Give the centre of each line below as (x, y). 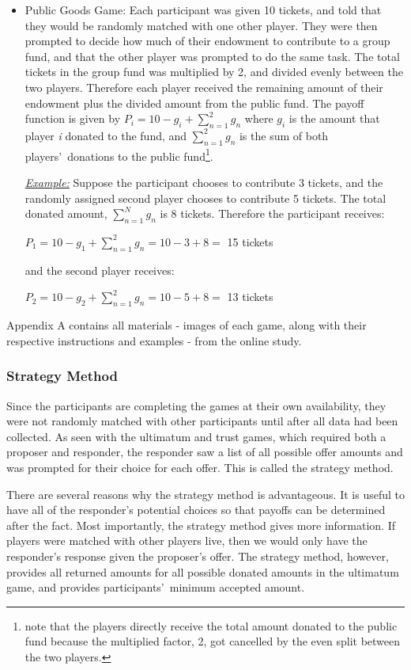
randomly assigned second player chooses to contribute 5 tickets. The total (205, 198)
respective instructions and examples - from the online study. (154, 340)
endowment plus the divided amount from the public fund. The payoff (194, 103)
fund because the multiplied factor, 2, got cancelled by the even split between (213, 641)
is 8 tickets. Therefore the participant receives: (272, 213)
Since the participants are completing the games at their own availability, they (196, 405)
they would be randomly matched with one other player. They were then (201, 25)
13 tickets (250, 297)
